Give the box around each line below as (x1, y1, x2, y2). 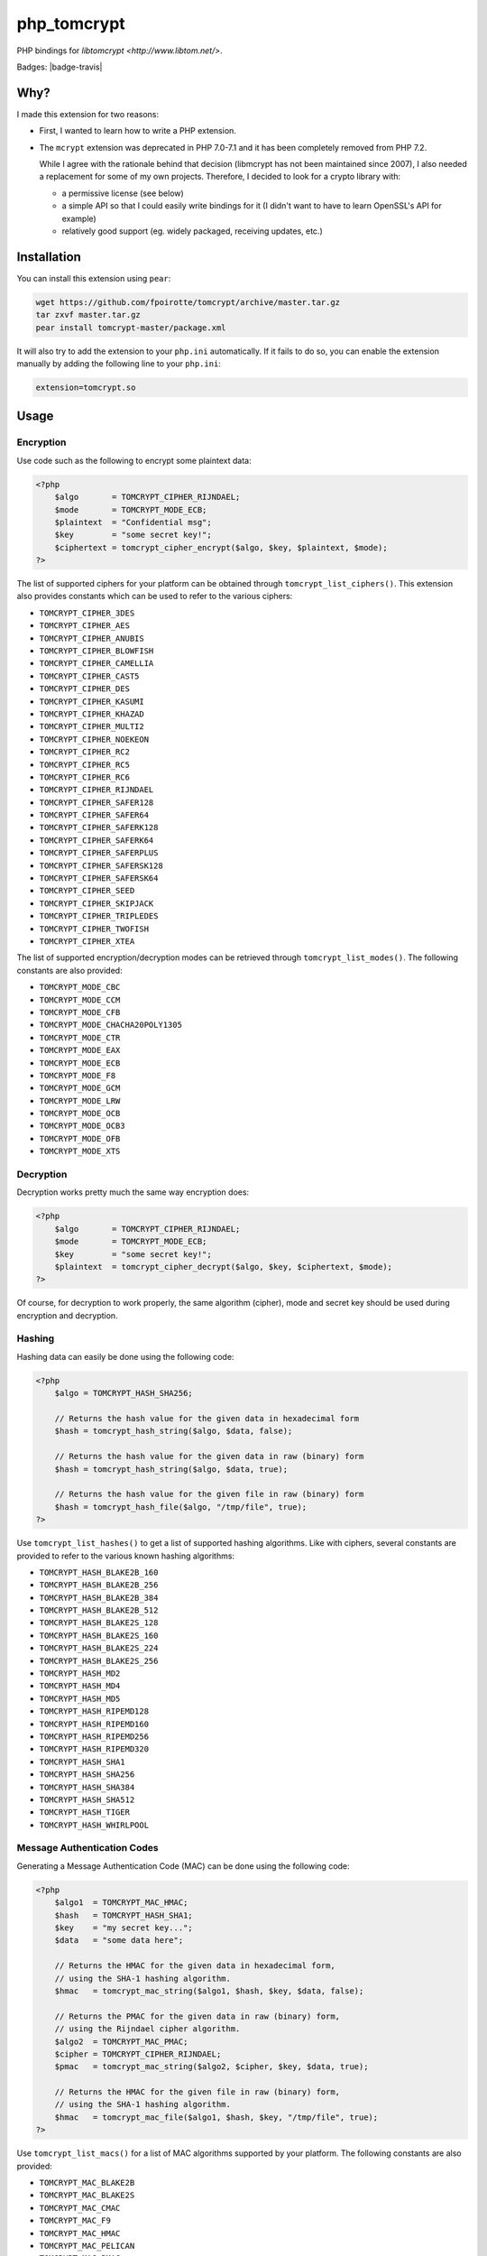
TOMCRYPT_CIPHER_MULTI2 (39, 722, 144, 732)
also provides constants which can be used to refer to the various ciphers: (16, 591, 293, 602)
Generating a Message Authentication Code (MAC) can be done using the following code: (16, 1860, 351, 1872)
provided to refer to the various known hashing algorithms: (16, 1550, 234, 1561)
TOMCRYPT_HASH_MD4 (39, 1681, 121, 1691)
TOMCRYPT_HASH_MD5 (39, 1693, 121, 1704)
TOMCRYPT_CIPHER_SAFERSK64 (39, 874, 159, 883)
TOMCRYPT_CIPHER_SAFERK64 (39, 835, 154, 846)
